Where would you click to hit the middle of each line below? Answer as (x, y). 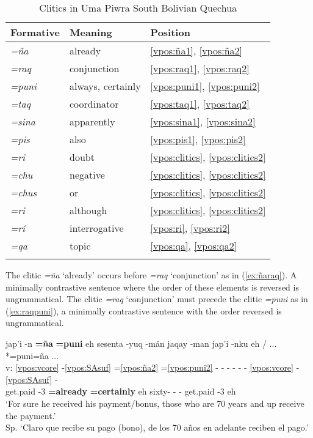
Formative (35, 32)
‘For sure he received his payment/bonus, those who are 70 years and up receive (155, 403)
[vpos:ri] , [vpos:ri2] (190, 228)
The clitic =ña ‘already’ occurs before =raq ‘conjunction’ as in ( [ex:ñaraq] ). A (151, 275)
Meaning (91, 32)
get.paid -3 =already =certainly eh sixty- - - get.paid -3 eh (121, 391)
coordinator (94, 104)
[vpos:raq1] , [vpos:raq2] (200, 68)
